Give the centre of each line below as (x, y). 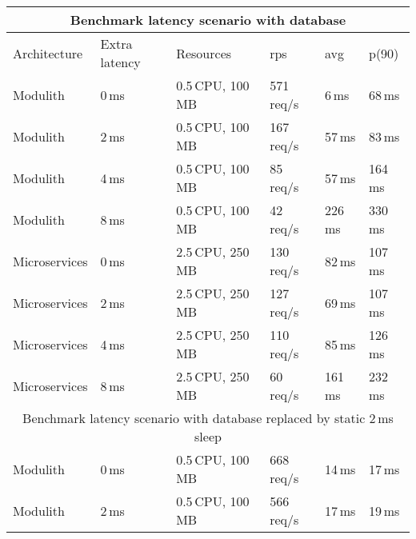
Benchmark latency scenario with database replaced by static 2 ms (208, 418)
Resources (204, 53)
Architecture (48, 53)
